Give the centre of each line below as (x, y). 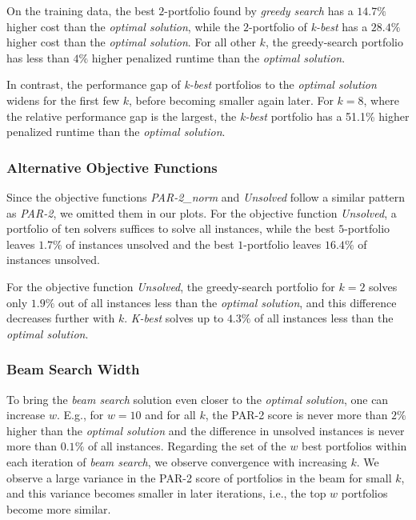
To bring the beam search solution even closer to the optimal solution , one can (198, 399)
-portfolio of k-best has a (308, 26)
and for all (170, 415)
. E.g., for (80, 415)
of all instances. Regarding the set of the (187, 446)
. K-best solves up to (174, 318)
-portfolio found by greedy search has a (259, 10)
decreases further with (61, 318)
